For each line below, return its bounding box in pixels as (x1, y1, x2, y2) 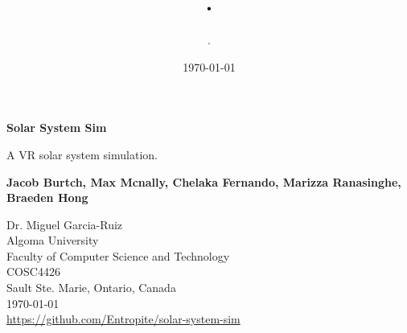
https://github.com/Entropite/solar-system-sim (6, 310, 240, 327)
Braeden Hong (6, 189, 88, 206)
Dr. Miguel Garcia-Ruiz (6, 216, 123, 232)
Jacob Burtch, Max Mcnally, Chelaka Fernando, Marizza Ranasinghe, (6, 173, 401, 190)
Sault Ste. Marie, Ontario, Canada (6, 279, 176, 296)
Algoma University (6, 232, 99, 249)
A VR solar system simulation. (6, 146, 158, 162)
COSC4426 (6, 263, 60, 280)
